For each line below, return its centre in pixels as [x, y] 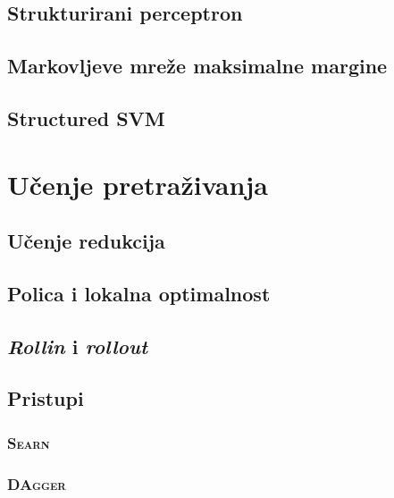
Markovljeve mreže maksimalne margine [197, 66]
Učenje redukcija [86, 241]
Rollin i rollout [78, 346]
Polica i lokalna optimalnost [139, 293]
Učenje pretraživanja [138, 184]
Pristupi [46, 398]
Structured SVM [86, 118]
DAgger [37, 483]
